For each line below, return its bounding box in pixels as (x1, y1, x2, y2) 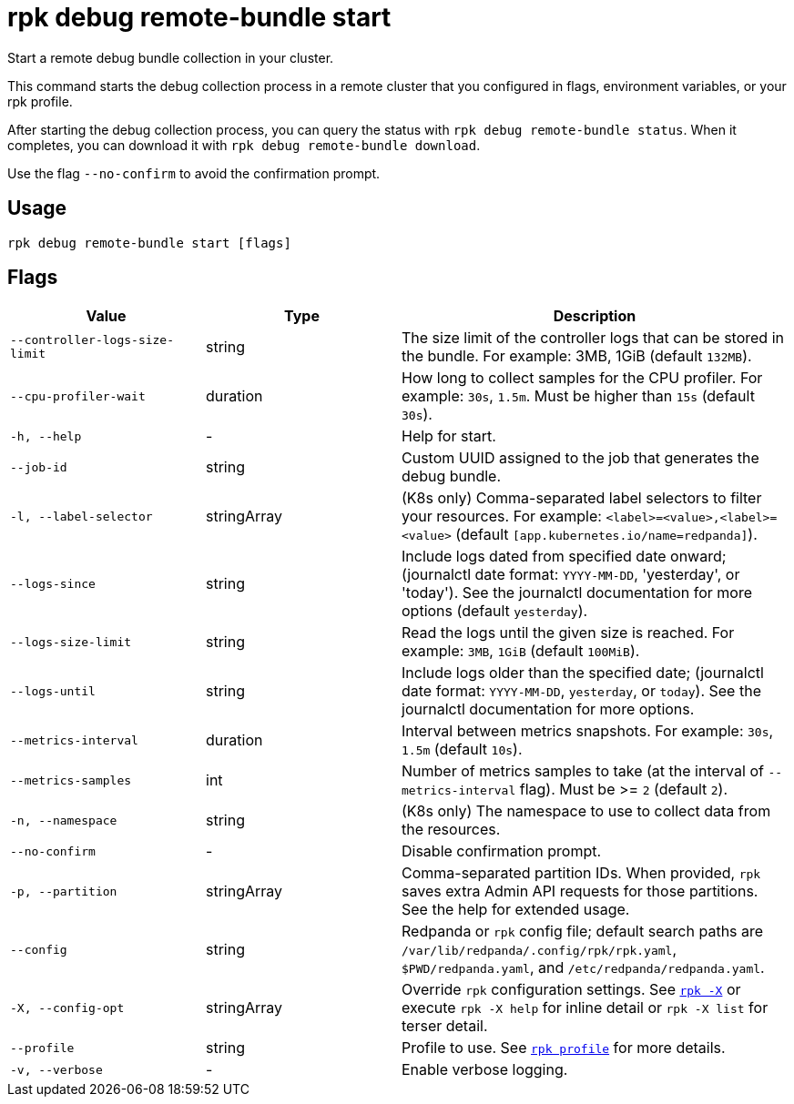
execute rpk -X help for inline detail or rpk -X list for (402, 998, 769, 1018)
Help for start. (402, 427, 496, 446)
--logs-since (10, 576, 96, 591)
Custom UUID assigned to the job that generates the (402, 449, 759, 468)
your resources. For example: (402, 507, 602, 526)
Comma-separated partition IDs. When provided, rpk (402, 864, 761, 883)
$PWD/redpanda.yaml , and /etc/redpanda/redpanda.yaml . (402, 958, 765, 977)
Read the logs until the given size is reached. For (402, 623, 735, 643)
